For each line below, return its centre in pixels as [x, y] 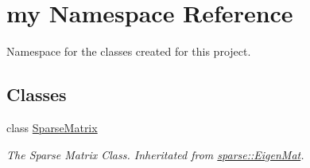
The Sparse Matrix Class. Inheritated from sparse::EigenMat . [155, 154]
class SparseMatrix [52, 127]
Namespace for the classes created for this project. [129, 51]
